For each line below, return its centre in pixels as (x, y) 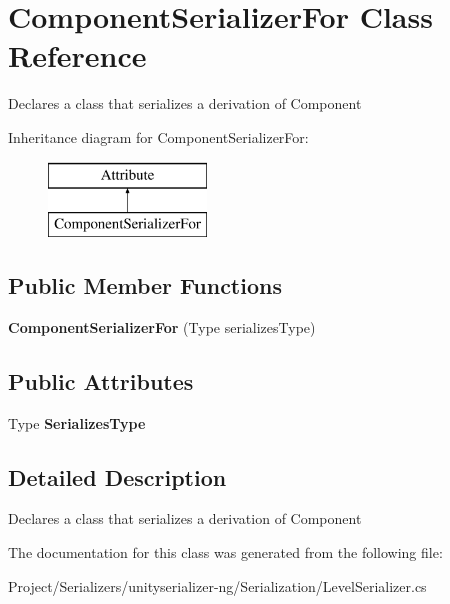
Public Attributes (101, 380)
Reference (77, 55)
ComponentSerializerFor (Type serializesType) (162, 326)
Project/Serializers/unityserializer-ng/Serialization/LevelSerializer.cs (217, 585)
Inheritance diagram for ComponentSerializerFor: (158, 136)
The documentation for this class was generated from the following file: (225, 552)
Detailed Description (117, 476)
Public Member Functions (145, 285)
